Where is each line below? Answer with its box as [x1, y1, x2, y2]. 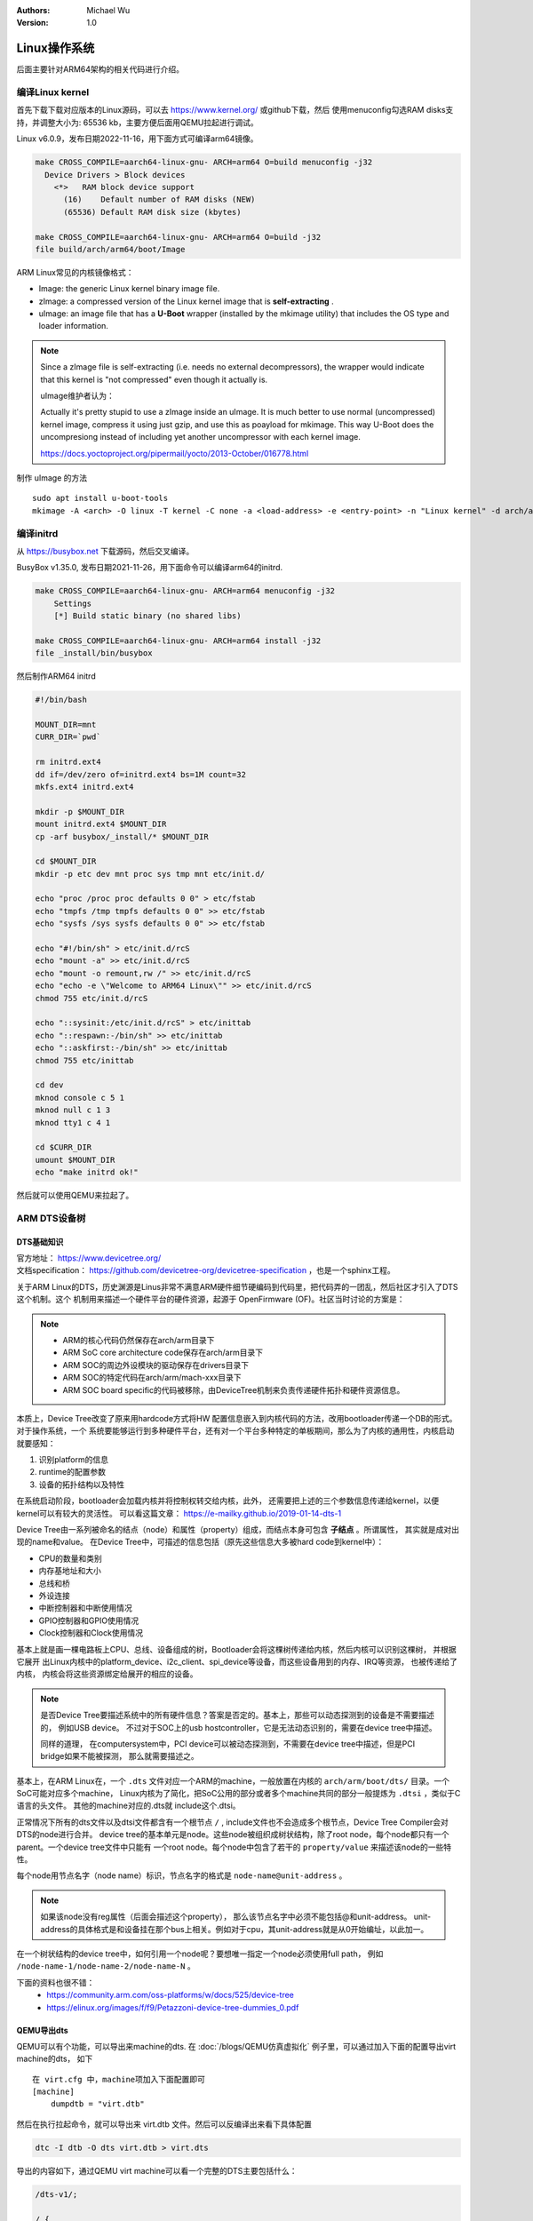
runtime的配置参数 [38, 1467, 107, 1477]
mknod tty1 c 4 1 [35, 1118, 111, 1127]
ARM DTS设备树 [16, 1212, 86, 1224]
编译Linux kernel [16, 86, 90, 99]
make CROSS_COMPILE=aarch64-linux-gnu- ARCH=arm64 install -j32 [35, 635, 322, 646]
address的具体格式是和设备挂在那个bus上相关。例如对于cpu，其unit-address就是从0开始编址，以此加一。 [40, 1923, 429, 1934]
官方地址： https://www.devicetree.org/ [16, 1253, 162, 1263]
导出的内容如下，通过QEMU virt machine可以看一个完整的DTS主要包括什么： [16, 2165, 298, 2176]
